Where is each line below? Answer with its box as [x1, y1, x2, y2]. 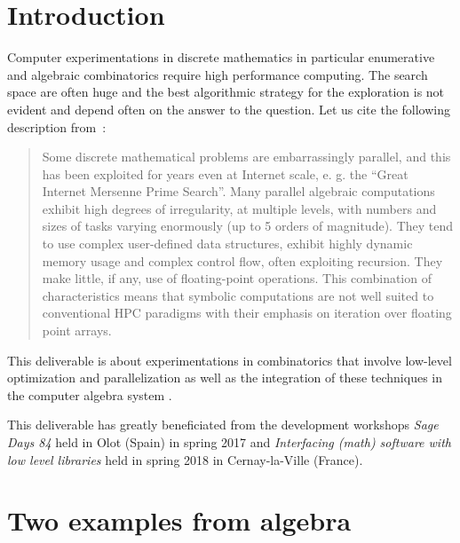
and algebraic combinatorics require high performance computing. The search [7, 65, 428, 83]
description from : [7, 117, 107, 136]
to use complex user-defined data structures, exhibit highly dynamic [42, 234, 413, 253]
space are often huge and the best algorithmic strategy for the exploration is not [7, 83, 445, 101]
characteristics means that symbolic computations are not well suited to [42, 286, 434, 304]
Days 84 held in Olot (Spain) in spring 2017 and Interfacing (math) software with [7, 433, 451, 451]
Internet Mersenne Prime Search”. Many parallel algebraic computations [42, 182, 435, 201]
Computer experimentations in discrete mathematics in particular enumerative [7, 48, 435, 67]
